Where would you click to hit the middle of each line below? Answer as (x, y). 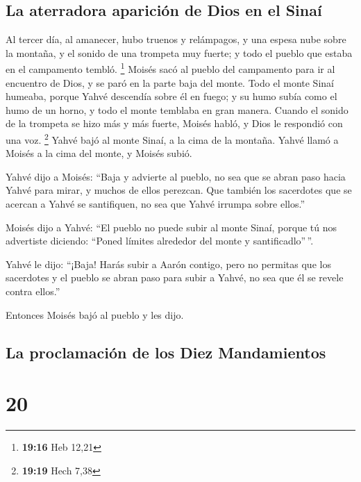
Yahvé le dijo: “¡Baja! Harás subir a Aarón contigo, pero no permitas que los (168, 264)
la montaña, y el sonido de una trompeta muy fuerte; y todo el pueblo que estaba (179, 52)
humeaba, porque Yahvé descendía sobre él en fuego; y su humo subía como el (171, 96)
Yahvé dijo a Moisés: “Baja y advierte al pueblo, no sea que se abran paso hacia (176, 176)
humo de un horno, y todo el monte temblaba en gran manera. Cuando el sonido (177, 109)
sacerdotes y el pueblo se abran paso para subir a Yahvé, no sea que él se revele (175, 277)
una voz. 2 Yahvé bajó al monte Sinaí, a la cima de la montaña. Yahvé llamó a (172, 139)
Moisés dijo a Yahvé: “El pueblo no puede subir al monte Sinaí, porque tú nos (171, 227)
